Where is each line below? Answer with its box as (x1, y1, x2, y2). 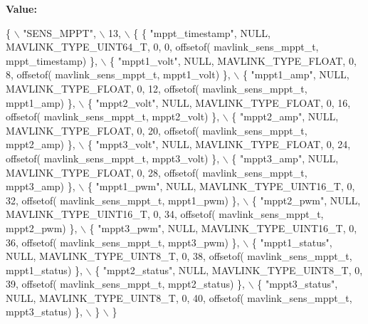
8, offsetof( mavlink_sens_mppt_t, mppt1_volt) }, (6, 67, 231, 82)
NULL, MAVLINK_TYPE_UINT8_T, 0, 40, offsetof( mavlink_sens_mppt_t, (6, 290, 352, 305)
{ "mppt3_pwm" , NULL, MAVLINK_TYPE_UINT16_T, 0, (89, 220, 357, 235)
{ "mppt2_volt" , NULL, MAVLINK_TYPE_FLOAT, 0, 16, (87, 95, 351, 110)
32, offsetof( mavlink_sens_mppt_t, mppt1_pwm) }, (6, 192, 240, 207)
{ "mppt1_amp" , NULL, (242, 67, 349, 82)
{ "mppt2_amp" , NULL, (231, 109, 339, 124)
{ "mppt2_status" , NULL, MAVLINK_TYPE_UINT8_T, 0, (95, 262, 363, 277)
